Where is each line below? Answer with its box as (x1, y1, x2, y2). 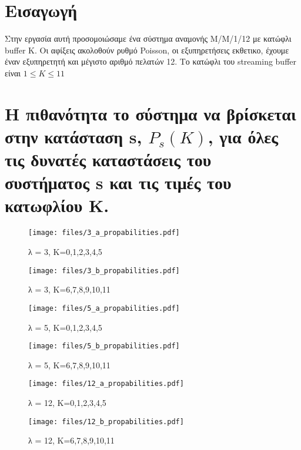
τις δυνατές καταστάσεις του (5, 147, 212, 172)
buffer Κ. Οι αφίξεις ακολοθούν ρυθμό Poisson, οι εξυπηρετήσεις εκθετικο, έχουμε (5, 43, 289, 56)
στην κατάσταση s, (5, 124, 142, 148)
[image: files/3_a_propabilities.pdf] (28, 229, 180, 237)
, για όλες (208, 124, 279, 148)
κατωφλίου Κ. (5, 193, 109, 217)
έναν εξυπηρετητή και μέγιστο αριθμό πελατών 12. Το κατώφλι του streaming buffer (5, 55, 297, 68)
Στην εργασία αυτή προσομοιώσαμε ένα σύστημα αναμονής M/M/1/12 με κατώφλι (5, 32, 292, 45)
